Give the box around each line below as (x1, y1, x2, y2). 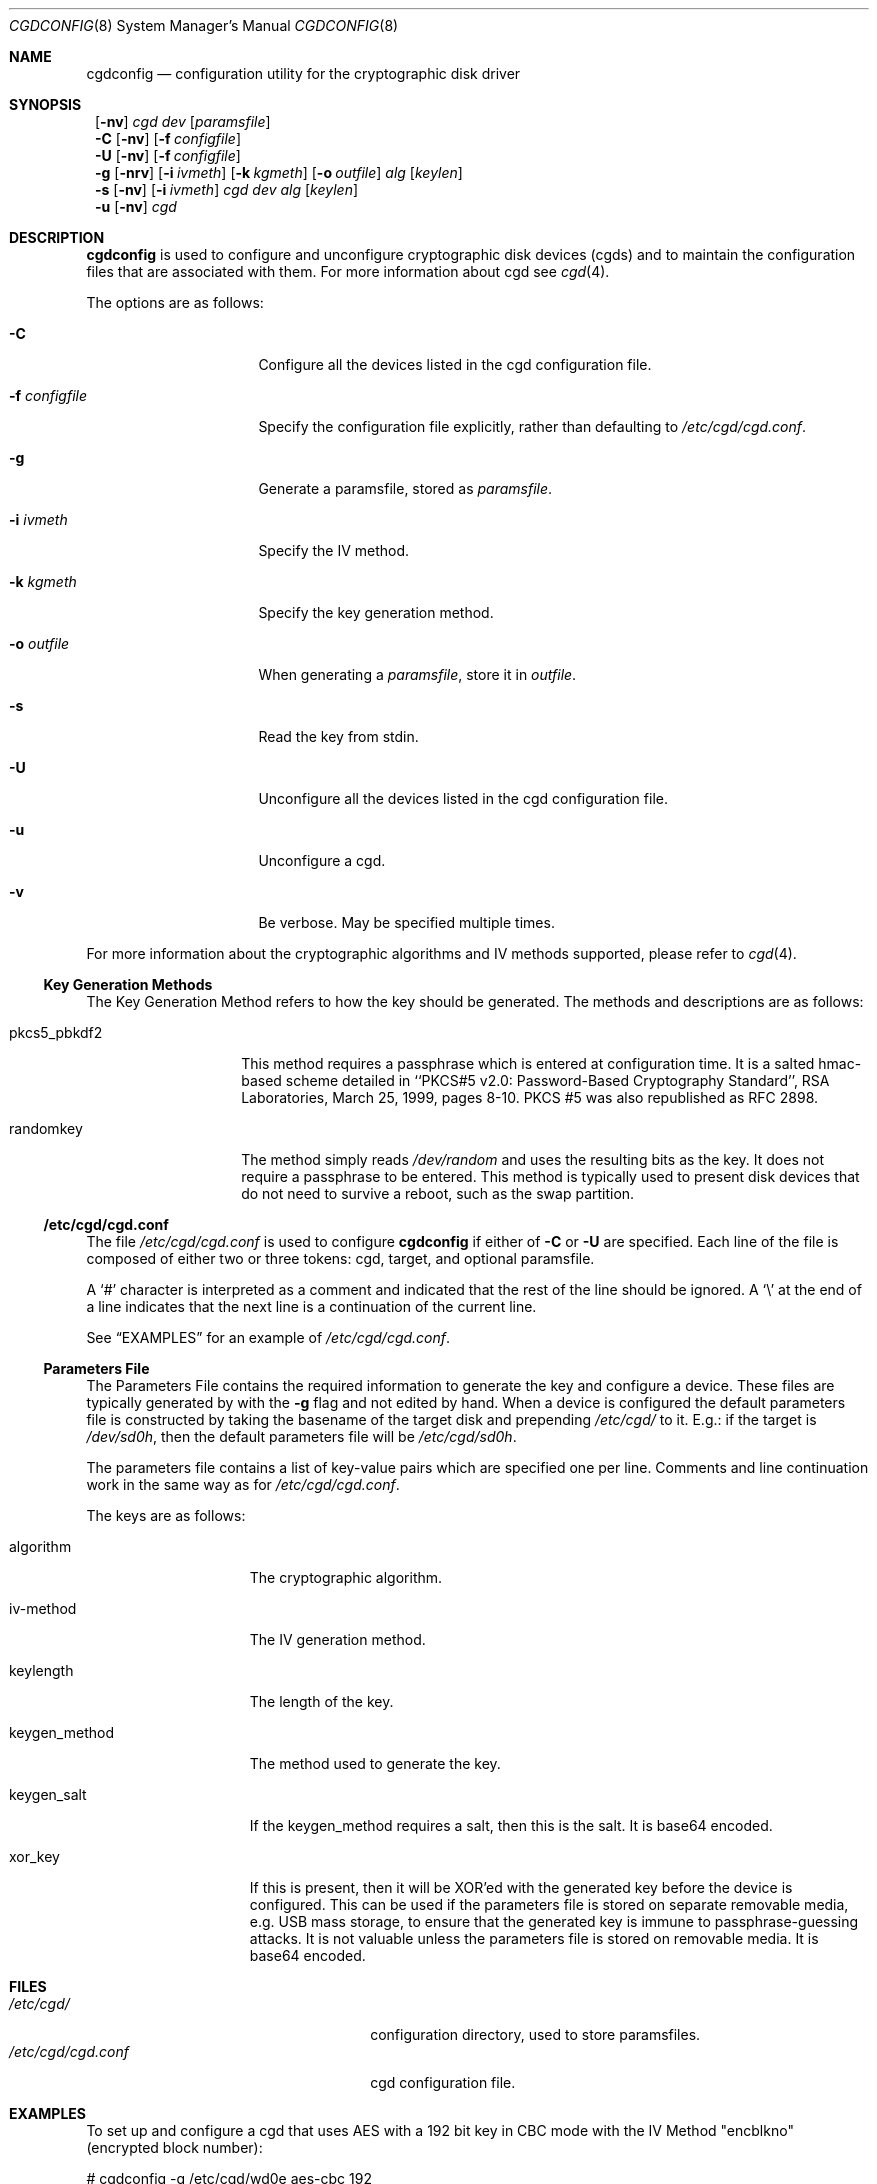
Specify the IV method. (258, 542, 410, 559)
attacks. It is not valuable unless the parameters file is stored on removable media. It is (249, 1930, 819, 1947)
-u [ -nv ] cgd (95, 198, 177, 215)
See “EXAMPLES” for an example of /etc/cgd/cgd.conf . (86, 1329, 451, 1346)
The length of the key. (249, 1693, 394, 1710)
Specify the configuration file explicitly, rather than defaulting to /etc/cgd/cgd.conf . (258, 418, 807, 435)
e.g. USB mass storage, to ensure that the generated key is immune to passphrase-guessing (249, 1913, 859, 1930)
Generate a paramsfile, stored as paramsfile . (258, 480, 553, 497)
